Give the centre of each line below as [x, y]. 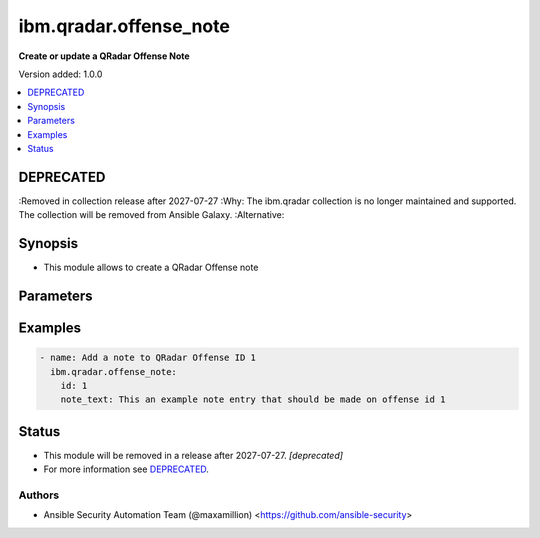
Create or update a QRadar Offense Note [104, 56]
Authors [39, 495]
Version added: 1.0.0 [60, 74]
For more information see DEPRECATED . [126, 469]
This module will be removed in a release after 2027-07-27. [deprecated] [193, 455]
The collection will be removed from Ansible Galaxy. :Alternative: [151, 215]
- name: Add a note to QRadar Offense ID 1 [148, 358]
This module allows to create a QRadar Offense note [151, 267]
